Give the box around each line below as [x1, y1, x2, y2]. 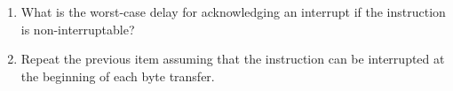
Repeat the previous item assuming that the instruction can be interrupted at [20, 49, 445, 68]
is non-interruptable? [20, 19, 135, 38]
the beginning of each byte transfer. [20, 66, 215, 85]
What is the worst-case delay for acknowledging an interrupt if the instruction [20, 3, 446, 20]
